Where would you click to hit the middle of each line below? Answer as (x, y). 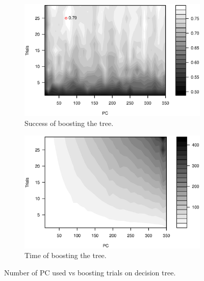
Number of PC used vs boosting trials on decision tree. (90, 272)
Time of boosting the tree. (66, 255)
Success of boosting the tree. (69, 123)
